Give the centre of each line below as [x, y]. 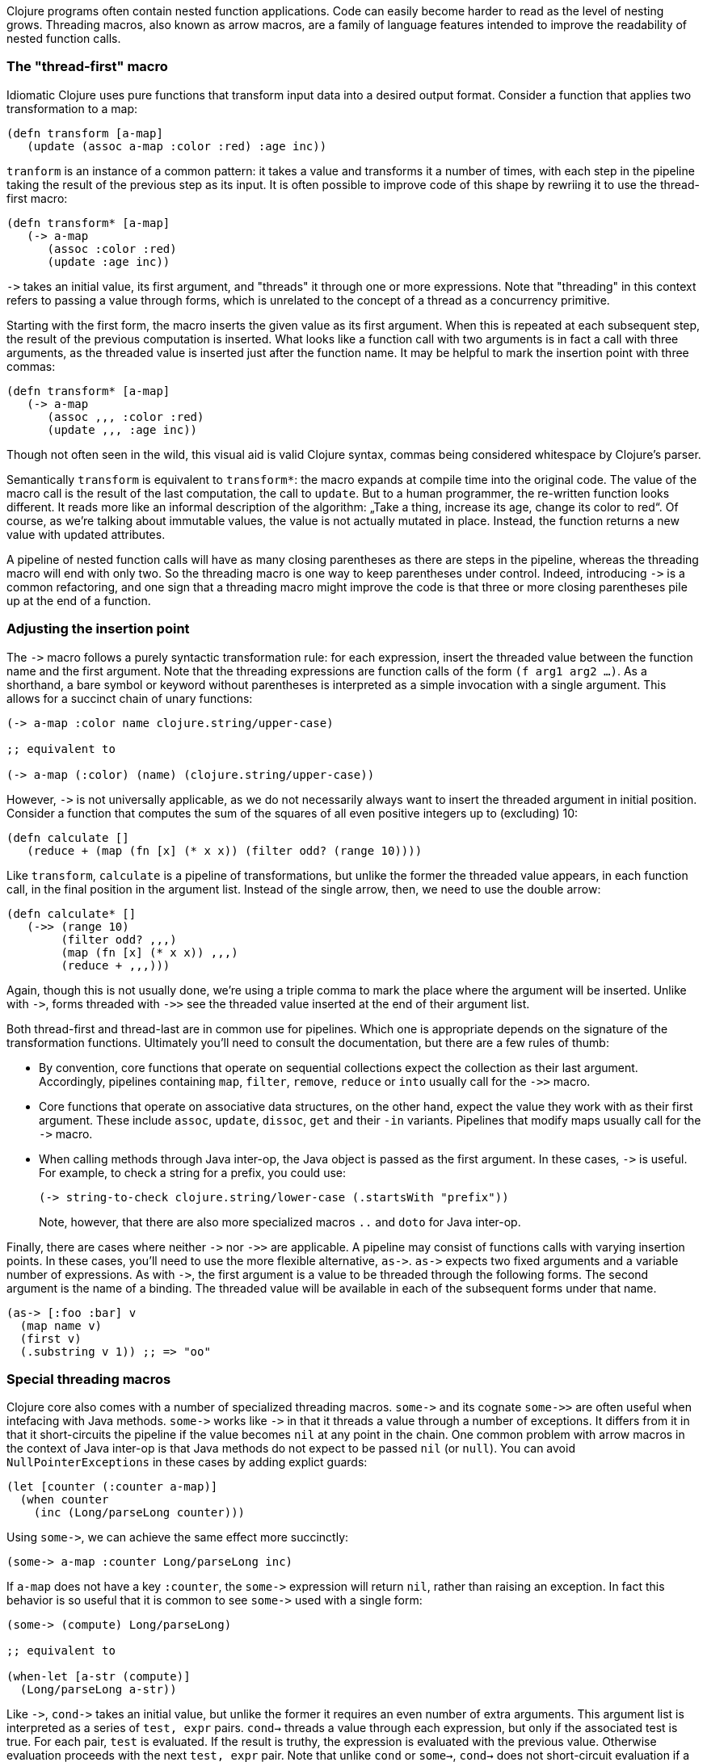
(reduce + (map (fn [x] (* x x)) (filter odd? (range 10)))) [225, 850]
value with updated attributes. [86, 534]
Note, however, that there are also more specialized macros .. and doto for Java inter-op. [280, 1222]
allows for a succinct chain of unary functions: [130, 698]
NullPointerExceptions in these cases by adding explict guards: [187, 1462]
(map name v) [61, 1325]
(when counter [64, 1500]
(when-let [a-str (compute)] [99, 1677]
